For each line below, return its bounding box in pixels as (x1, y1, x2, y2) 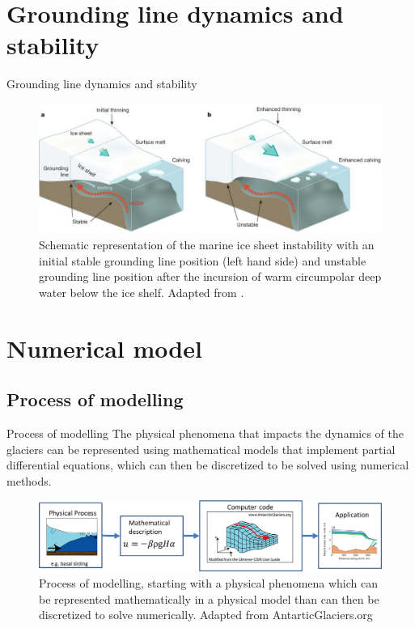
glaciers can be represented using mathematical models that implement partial (6, 440, 396, 457)
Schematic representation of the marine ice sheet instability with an (39, 235, 375, 252)
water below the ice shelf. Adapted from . (39, 283, 244, 300)
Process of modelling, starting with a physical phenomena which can (39, 575, 379, 592)
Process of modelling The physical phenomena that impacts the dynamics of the (6, 424, 404, 441)
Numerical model (6, 331, 202, 364)
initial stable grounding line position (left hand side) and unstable (39, 252, 366, 269)
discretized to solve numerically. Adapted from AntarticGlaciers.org (39, 606, 373, 623)
